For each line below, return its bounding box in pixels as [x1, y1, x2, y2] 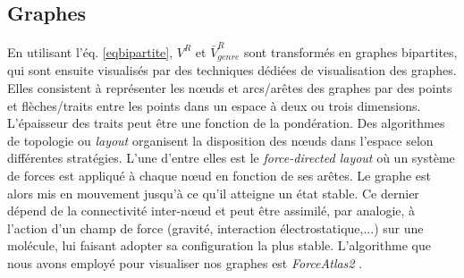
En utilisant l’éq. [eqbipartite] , [7, 42, 173, 61]
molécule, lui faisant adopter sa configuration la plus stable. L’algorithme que [7, 236, 431, 255]
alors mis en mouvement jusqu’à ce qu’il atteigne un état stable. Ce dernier [7, 183, 419, 202]
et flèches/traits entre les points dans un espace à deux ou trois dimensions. [7, 96, 421, 114]
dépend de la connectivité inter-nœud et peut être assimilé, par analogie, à [7, 201, 416, 220]
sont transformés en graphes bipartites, [243, 42, 458, 61]
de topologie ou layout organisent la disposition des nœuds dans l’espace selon [7, 131, 434, 149]
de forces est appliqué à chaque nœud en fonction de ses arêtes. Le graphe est [7, 165, 431, 184]
